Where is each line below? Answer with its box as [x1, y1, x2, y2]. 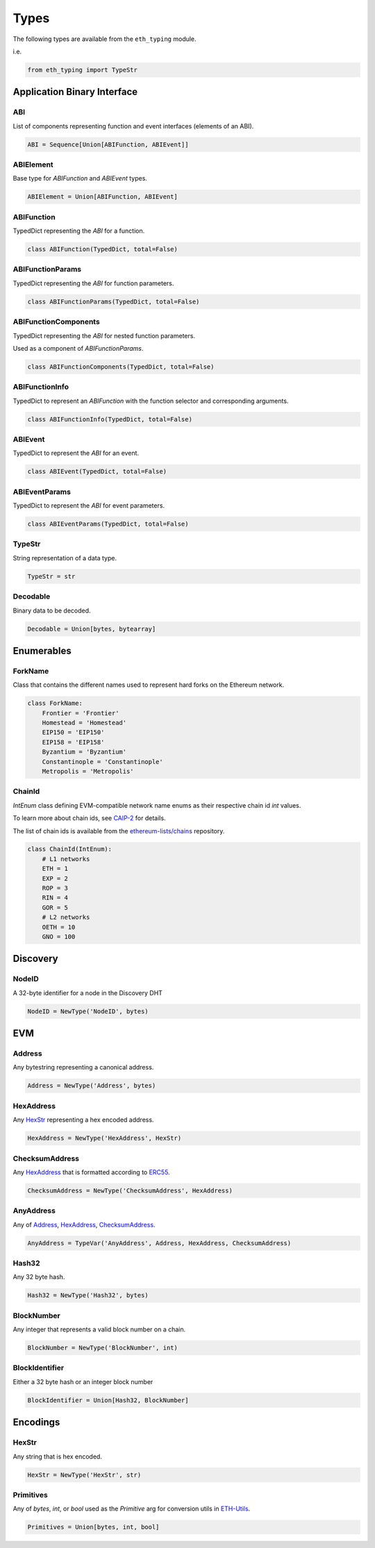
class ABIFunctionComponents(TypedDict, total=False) [27, 363, 215, 371]
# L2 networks [42, 913, 90, 922]
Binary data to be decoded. [12, 606, 91, 615]
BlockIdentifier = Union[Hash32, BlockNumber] [27, 1396, 189, 1404]
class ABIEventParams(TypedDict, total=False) [27, 520, 189, 528]
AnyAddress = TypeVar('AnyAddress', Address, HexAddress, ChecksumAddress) [27, 1239, 292, 1247]
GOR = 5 [42, 904, 69, 911]
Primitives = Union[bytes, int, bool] [27, 1523, 160, 1531]
